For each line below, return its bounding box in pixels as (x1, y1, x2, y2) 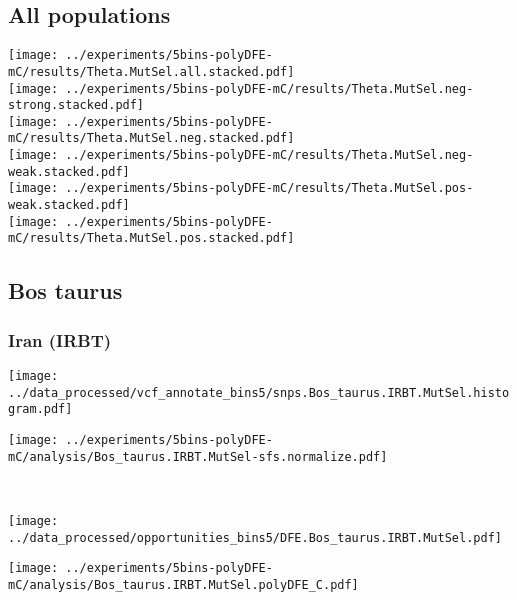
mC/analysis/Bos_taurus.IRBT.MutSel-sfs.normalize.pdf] (8, 449, 388, 464)
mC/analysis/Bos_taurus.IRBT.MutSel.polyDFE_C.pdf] (8, 577, 359, 592)
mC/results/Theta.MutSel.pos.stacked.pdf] (8, 231, 295, 246)
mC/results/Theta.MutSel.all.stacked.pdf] (8, 64, 295, 79)
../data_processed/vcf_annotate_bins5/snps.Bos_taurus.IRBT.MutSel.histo (8, 385, 510, 400)
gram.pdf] (8, 402, 73, 417)
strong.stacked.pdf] (8, 98, 145, 113)
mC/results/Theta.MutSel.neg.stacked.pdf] (8, 131, 295, 146)
